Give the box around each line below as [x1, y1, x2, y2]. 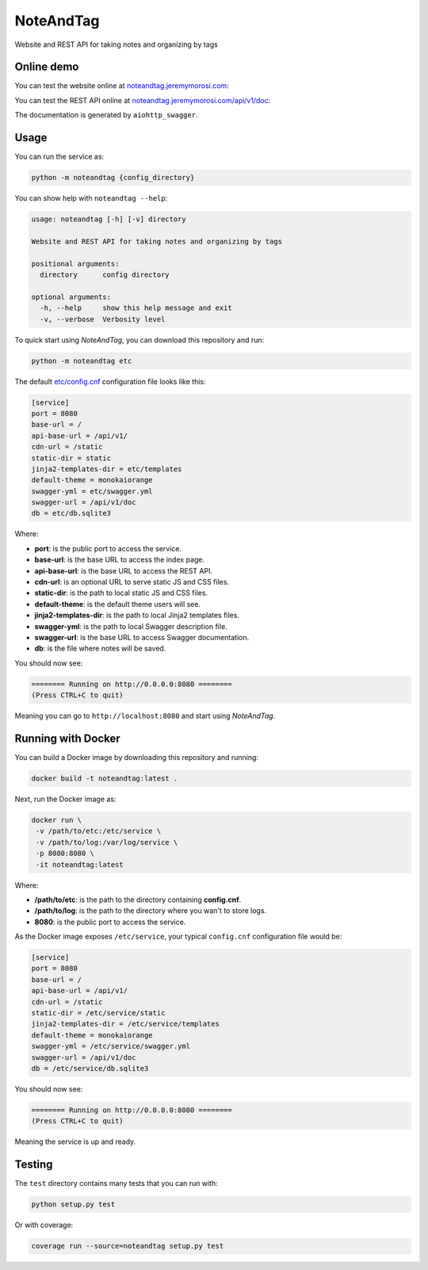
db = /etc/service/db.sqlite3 [31, 1064, 149, 1072]
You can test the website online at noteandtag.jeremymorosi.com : [14, 81, 229, 90]
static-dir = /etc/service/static [31, 1008, 166, 1017]
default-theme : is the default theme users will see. [34, 599, 201, 608]
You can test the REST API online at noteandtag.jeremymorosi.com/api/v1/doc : [14, 95, 271, 105]
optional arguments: [31, 292, 111, 301]
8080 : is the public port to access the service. [34, 917, 186, 927]
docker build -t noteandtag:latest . [31, 773, 178, 783]
